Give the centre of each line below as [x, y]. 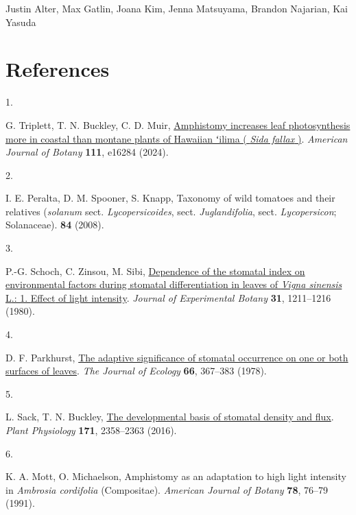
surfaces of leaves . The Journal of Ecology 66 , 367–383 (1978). [136, 371]
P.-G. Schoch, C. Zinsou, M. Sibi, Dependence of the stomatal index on [155, 271]
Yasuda [21, 22]
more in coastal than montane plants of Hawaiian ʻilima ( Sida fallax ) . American [177, 138]
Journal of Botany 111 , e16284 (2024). [87, 152]
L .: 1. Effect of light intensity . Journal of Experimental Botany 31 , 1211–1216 [168, 297]
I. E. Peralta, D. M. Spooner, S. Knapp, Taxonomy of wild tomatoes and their [170, 198]
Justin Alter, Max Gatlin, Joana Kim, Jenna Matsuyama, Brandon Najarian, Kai [177, 8]
